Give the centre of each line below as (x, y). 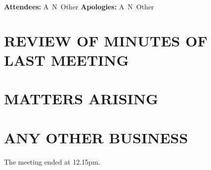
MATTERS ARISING (81, 99)
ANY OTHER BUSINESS (96, 137)
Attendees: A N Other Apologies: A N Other (79, 6)
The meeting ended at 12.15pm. (52, 161)
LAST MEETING (66, 60)
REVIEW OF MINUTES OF (106, 40)
